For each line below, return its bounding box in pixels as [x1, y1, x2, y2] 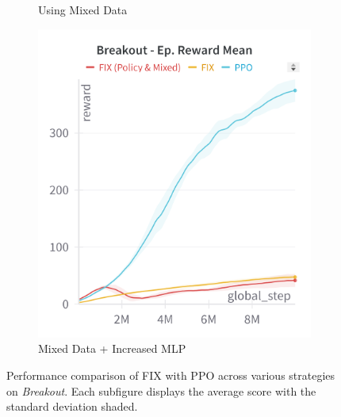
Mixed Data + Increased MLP [38, 340, 186, 357]
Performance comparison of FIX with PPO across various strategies [6, 367, 335, 383]
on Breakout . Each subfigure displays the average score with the [6, 382, 316, 399]
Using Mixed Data [38, 2, 128, 17]
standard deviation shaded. [6, 398, 138, 415]
